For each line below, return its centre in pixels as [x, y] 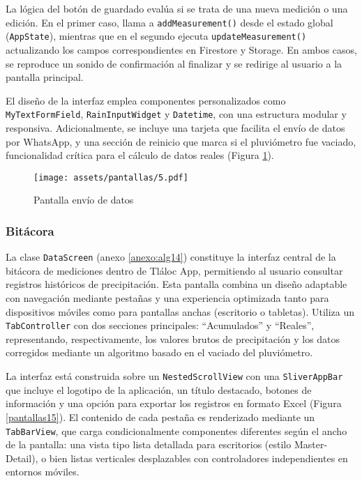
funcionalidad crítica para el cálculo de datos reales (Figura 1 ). [140, 155]
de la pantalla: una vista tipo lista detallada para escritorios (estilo [149, 444]
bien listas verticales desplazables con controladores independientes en [198, 458]
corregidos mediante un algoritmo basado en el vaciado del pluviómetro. [159, 352]
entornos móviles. [43, 472]
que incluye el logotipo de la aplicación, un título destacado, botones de [159, 389]
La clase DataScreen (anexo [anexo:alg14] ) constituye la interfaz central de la [171, 257]
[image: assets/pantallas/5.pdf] [111, 177]
